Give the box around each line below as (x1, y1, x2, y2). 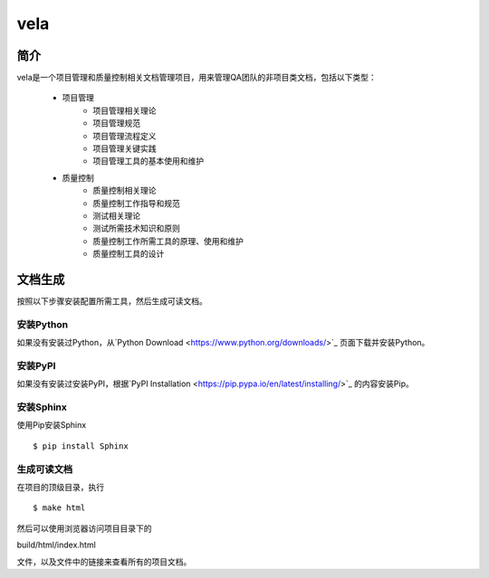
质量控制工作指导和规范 (92, 197, 180, 208)
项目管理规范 (92, 118, 140, 128)
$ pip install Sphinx (33, 441, 129, 451)
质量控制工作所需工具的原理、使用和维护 (92, 235, 244, 246)
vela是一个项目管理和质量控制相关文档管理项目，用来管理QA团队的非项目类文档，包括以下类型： (16, 72, 377, 83)
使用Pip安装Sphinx (16, 420, 87, 431)
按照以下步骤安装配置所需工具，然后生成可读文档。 (16, 296, 207, 307)
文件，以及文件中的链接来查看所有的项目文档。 (16, 556, 192, 567)
